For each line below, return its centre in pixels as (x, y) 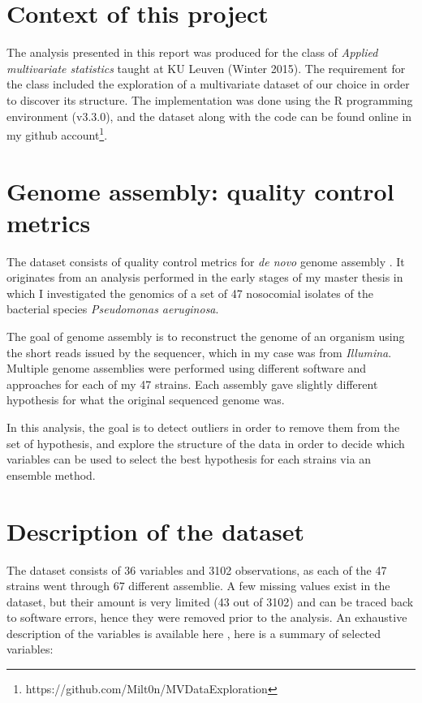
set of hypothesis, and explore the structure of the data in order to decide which (206, 443)
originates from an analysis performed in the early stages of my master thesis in (205, 277)
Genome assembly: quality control (200, 190)
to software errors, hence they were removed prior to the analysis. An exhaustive (207, 617)
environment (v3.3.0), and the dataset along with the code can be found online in (209, 116)
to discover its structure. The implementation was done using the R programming (210, 99)
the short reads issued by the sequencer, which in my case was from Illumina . (199, 352)
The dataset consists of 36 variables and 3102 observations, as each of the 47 (197, 569)
